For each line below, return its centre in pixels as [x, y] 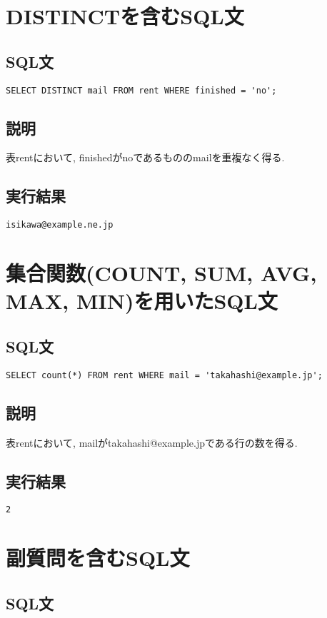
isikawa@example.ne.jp [60, 225]
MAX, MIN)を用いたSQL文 [142, 301]
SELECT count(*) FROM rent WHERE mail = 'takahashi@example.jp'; [164, 375]
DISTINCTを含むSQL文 [125, 16]
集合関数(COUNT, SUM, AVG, [161, 273]
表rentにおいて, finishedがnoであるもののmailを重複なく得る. [145, 157]
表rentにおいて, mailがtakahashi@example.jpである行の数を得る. [152, 442]
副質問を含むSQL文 [98, 558]
